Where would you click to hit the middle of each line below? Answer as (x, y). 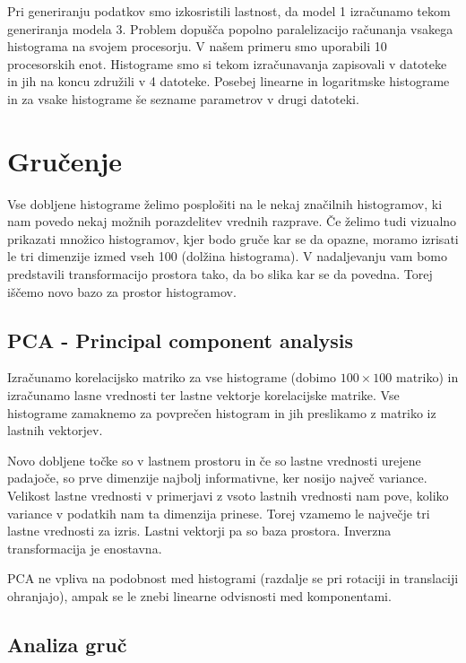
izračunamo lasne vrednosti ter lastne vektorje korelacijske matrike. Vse (203, 395)
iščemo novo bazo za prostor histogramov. (122, 291)
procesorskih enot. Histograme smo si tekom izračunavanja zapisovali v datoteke (227, 63)
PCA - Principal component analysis (181, 340)
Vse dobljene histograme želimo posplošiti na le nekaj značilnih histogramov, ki (225, 203)
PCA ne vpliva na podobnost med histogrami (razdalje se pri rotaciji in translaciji (233, 578)
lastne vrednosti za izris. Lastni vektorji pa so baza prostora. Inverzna (199, 531)
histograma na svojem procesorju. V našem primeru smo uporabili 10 (197, 46)
